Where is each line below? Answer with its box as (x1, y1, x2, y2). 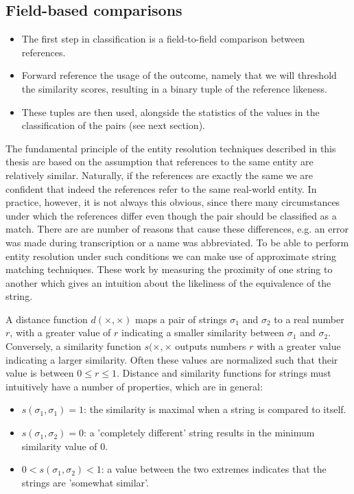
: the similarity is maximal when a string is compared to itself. (84, 402, 346, 416)
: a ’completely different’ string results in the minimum (84, 425, 315, 440)
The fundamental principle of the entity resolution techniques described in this (5, 141, 336, 155)
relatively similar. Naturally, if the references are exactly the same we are (5, 167, 314, 182)
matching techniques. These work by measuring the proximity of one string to (5, 262, 333, 277)
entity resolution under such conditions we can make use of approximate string (5, 248, 336, 263)
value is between (5, 366, 74, 380)
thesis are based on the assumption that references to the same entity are (5, 154, 314, 169)
